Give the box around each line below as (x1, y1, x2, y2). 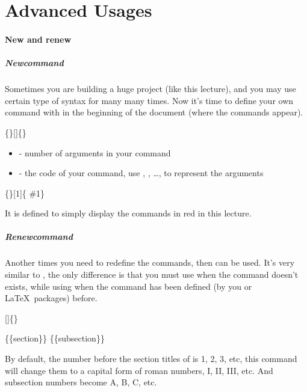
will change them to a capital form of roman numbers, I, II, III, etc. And (5, 364, 273, 376)
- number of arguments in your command (19, 146, 171, 159)
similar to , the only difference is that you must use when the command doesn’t (5, 268, 299, 281)
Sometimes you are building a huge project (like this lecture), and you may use (5, 82, 296, 95)
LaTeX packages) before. (5, 292, 98, 304)
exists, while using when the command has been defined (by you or (5, 280, 252, 292)
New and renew (5, 32, 72, 45)
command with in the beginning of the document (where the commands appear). (5, 106, 303, 118)
